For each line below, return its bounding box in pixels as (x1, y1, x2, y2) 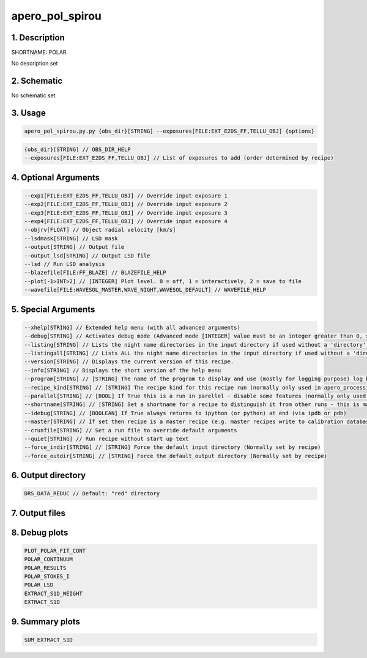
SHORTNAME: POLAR (11, 49, 67, 56)
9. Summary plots (11, 616, 81, 627)
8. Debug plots (11, 527, 69, 538)
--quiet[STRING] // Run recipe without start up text (24, 435, 189, 442)
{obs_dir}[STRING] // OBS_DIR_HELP (24, 146, 131, 153)
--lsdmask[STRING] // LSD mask (24, 235, 119, 242)
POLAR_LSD (24, 582, 54, 588)
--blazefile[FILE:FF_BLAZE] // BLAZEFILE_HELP (24, 269, 166, 276)
